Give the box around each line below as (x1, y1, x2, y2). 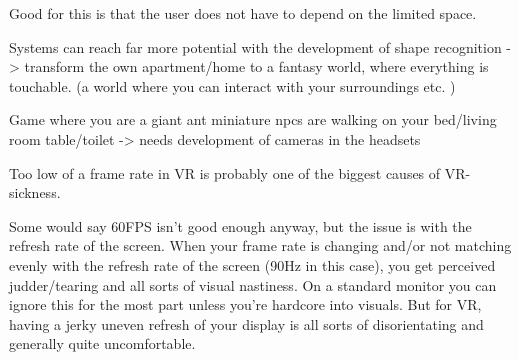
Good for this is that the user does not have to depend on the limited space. (9, 3, 477, 23)
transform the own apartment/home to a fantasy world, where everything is (24, 56, 489, 77)
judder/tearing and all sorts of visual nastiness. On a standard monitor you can (9, 274, 497, 295)
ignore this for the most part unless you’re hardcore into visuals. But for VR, (9, 294, 482, 315)
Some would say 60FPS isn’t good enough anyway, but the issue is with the (9, 215, 472, 236)
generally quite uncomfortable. (9, 333, 196, 354)
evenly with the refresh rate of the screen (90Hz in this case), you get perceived (9, 254, 496, 275)
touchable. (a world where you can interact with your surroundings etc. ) (9, 75, 456, 96)
